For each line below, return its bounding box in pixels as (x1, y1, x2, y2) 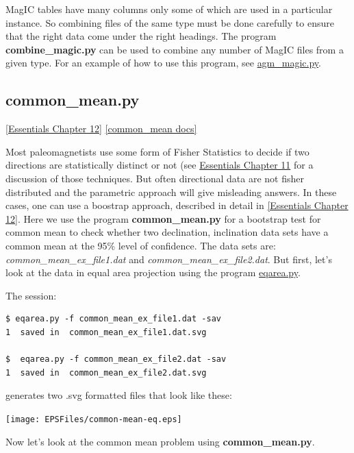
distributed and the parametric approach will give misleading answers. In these (5, 184, 337, 199)
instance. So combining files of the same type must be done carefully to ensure (5, 15, 334, 29)
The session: (5, 288, 57, 302)
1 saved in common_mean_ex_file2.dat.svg (5, 367, 207, 378)
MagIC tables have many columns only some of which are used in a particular (5, 2, 333, 16)
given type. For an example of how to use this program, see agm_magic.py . (5, 56, 321, 70)
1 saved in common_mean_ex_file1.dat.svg (5, 327, 207, 337)
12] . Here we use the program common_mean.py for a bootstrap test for (5, 211, 321, 225)
